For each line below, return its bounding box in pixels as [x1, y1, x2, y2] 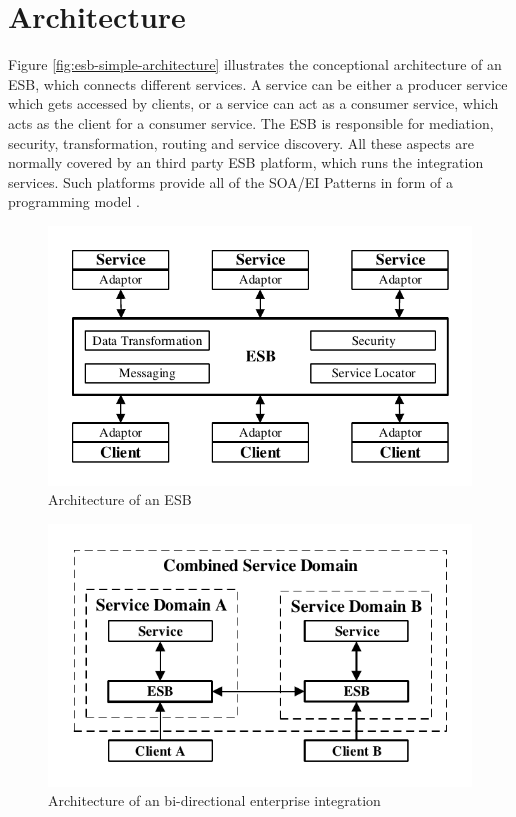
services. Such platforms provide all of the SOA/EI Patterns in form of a [8, 171, 454, 192]
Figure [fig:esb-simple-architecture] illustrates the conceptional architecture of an [8, 54, 502, 75]
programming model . [8, 191, 140, 212]
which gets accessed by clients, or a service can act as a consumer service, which [8, 93, 499, 114]
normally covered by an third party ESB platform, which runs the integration [8, 152, 484, 173]
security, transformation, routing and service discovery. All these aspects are [8, 132, 474, 153]
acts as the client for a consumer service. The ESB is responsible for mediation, [8, 112, 494, 133]
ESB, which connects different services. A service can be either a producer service [8, 73, 508, 94]
